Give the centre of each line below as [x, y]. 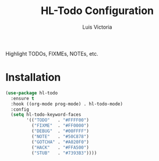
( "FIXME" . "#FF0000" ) [60, 126]
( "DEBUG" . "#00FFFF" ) [60, 131]
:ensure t [22, 98]
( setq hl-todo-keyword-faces [46, 115]
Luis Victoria [97, 27]
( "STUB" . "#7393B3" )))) [64, 153]
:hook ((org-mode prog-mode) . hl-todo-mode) [67, 104]
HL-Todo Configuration [97, 11]
